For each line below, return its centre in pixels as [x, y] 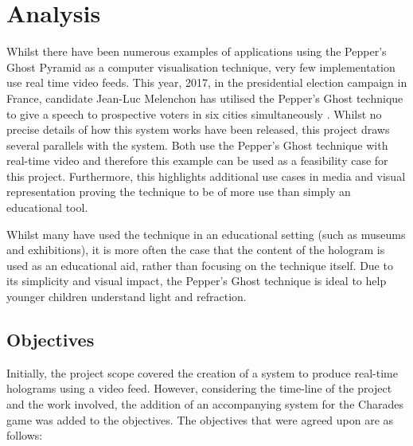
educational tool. [47, 207]
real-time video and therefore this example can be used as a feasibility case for [197, 160]
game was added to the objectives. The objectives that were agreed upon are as [200, 419]
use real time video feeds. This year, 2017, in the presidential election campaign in [207, 82]
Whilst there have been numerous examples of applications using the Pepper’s [197, 51]
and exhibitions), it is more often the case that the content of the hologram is [196, 250]
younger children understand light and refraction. [127, 297]
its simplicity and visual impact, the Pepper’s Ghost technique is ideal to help [197, 281]
